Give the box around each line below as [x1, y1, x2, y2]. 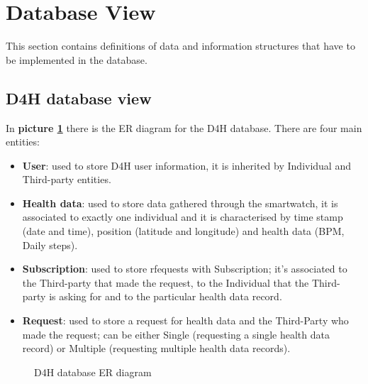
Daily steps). [22, 237, 78, 252]
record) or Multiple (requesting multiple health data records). [22, 341, 291, 356]
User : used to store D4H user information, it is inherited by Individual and [22, 158, 351, 172]
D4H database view [6, 87, 152, 109]
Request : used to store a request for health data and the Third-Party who [22, 313, 349, 328]
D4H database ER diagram [34, 364, 152, 379]
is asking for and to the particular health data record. [49, 289, 282, 304]
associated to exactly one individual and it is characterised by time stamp [22, 209, 343, 224]
